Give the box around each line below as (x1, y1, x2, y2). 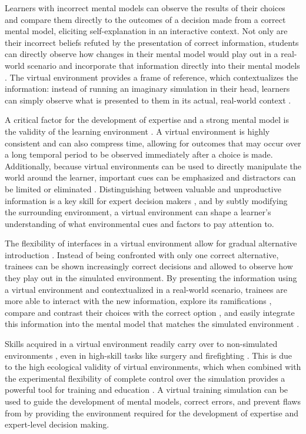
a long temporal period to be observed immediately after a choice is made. (5, 148, 273, 161)
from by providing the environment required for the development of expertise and (5, 406, 298, 419)
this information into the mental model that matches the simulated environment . (5, 318, 300, 330)
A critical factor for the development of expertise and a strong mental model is (5, 113, 290, 126)
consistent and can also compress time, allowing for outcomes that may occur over (5, 136, 301, 149)
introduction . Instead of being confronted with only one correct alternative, (5, 248, 279, 261)
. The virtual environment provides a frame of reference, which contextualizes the (5, 71, 298, 83)
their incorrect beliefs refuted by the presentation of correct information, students (5, 36, 299, 48)
